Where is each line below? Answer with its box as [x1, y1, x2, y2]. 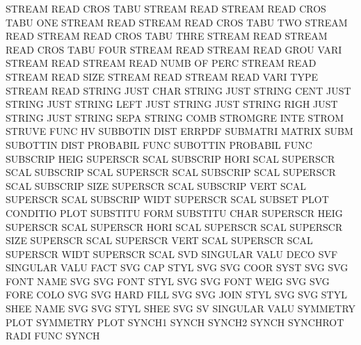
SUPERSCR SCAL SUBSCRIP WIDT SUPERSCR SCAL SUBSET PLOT [6, 192, 329, 207]
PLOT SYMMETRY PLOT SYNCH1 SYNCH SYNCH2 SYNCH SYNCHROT [6, 314, 344, 329]
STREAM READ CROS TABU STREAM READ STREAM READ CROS [6, 1, 326, 15]
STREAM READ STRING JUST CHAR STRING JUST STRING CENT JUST [6, 83, 351, 97]
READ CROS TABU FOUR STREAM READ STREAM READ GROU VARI [6, 42, 342, 56]
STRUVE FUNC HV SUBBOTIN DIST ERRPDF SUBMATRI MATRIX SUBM [6, 124, 353, 138]
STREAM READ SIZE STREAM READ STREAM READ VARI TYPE [6, 69, 319, 83]
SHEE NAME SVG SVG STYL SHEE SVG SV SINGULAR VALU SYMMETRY [6, 301, 356, 316]
